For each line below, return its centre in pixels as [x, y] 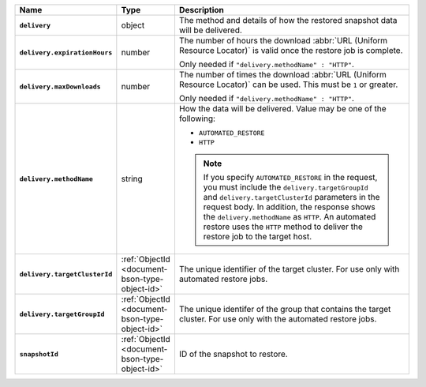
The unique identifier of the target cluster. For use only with [289, 269]
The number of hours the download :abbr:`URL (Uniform [283, 41]
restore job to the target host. [258, 237]
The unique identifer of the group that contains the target [285, 309]
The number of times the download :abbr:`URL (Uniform [282, 75]
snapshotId [39, 354]
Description [202, 10]
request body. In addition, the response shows [290, 207]
